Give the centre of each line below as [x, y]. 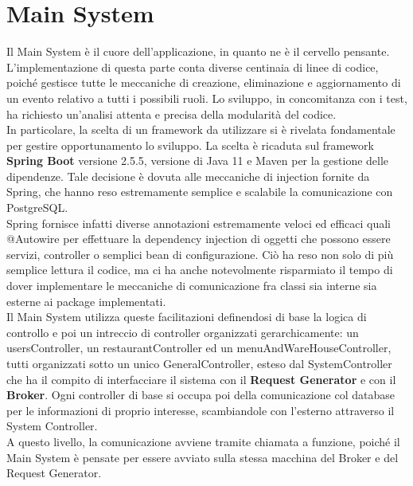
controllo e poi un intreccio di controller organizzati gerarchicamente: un [183, 332]
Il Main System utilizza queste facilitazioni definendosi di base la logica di [187, 317]
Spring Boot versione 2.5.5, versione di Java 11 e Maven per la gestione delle [198, 161]
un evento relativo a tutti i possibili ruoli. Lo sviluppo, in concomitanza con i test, [207, 98]
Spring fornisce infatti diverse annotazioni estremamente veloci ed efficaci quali [199, 223]
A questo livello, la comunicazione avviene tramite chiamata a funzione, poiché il [203, 441]
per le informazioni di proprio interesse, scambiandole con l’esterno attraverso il [201, 410]
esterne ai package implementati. [86, 301]
